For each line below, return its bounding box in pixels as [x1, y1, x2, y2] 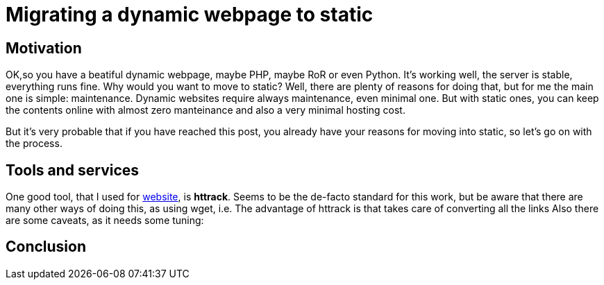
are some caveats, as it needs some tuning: [6, 214, 204, 227]
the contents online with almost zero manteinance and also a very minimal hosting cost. [6, 104, 405, 116]
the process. [6, 137, 62, 150]
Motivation [6, 39, 82, 57]
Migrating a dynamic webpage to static [6, 3, 374, 26]
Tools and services [6, 161, 140, 179]
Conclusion [6, 238, 87, 256]
